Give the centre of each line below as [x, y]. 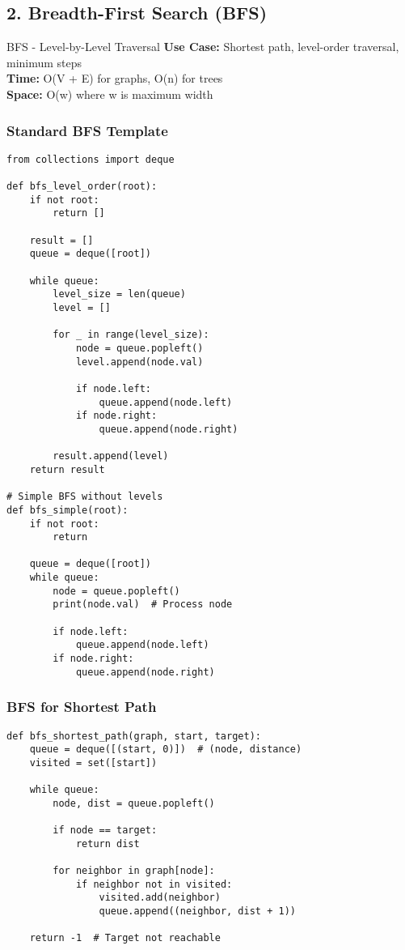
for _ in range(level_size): [131, 335]
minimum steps [44, 62]
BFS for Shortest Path [82, 707]
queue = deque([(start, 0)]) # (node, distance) [166, 750]
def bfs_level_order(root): [82, 187]
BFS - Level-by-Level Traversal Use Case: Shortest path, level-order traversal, [203, 47]
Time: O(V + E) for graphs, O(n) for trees [115, 78]
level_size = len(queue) [119, 294]
